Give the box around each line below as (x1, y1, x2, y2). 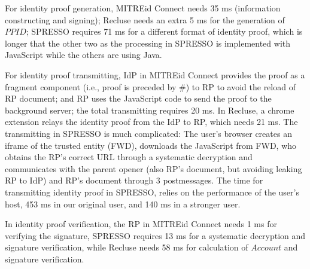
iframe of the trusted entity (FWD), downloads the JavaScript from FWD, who (5, 139, 297, 151)
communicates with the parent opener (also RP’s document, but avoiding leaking (5, 162, 302, 175)
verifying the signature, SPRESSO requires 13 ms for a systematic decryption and (5, 229, 306, 242)
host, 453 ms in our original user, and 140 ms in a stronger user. (5, 197, 241, 210)
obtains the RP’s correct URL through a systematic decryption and (5, 151, 253, 163)
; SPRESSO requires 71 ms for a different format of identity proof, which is (26, 25, 303, 38)
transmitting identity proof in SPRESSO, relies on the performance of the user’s (5, 185, 299, 198)
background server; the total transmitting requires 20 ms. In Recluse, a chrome (5, 103, 294, 116)
